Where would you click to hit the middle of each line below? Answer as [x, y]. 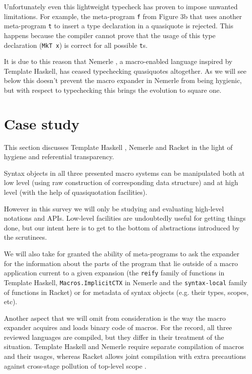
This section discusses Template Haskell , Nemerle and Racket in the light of [118, 147]
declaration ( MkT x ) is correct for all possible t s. [76, 45]
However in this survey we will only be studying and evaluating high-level [114, 208]
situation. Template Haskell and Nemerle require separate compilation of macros [124, 346]
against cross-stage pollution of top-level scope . [75, 365]
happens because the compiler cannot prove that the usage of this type [110, 35]
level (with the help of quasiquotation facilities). [76, 192]
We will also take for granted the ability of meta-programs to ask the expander [122, 253]
